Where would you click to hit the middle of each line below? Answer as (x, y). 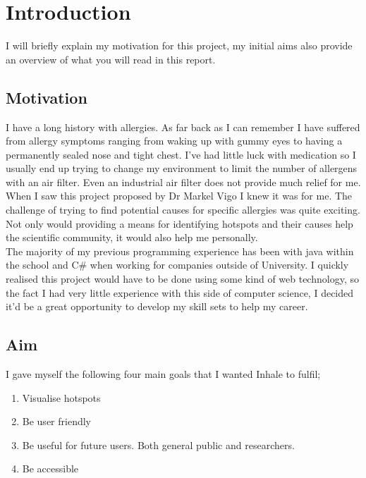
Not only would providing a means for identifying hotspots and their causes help (179, 223)
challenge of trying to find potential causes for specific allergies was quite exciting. (183, 210)
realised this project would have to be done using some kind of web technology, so (182, 279)
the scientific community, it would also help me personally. (132, 237)
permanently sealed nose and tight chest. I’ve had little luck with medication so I (181, 154)
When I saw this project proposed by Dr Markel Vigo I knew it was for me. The (179, 196)
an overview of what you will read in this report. (111, 59)
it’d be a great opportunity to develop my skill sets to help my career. (157, 306)
